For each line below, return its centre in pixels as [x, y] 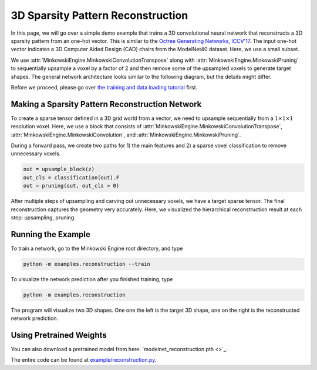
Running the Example [51, 234]
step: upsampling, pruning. [43, 217]
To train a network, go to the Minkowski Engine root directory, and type [97, 248]
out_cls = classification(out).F [71, 177]
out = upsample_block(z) [59, 169]
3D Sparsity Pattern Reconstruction [100, 15]
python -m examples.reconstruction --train [87, 264]
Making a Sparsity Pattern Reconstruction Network [106, 104]
